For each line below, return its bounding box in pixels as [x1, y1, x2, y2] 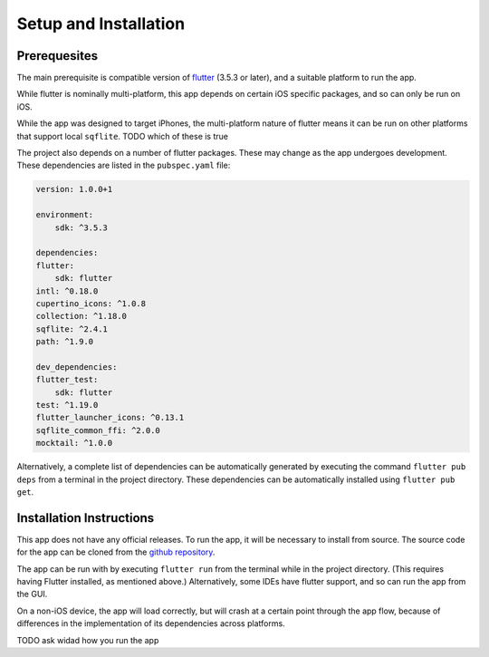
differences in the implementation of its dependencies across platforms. [16, 618, 285, 629]
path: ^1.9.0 [35, 336, 94, 347]
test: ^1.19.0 [35, 400, 99, 411]
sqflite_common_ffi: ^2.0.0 [35, 425, 160, 435]
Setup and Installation [16, 14, 186, 34]
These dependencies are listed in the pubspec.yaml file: [16, 159, 231, 171]
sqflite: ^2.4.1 [35, 324, 109, 334]
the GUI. [16, 589, 48, 600]
